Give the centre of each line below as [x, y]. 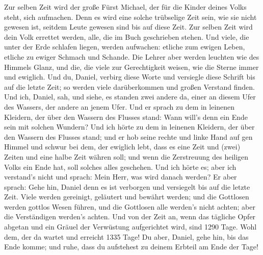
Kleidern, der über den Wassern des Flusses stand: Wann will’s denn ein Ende [126, 117]
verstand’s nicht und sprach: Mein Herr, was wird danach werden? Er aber [121, 177]
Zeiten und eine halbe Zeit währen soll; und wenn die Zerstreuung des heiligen [126, 156]
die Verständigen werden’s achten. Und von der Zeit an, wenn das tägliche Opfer [130, 216]
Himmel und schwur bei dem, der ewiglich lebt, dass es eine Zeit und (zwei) [122, 147]
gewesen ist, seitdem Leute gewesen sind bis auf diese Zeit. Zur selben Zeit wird [128, 27]
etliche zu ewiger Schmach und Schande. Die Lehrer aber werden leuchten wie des [132, 56]
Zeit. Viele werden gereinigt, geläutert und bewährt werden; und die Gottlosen [127, 197]
